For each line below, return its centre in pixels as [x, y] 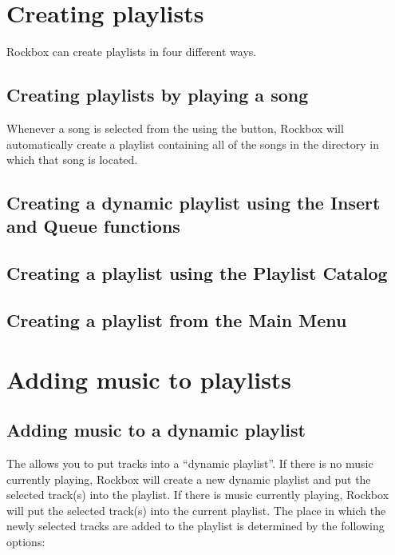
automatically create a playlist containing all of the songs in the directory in [193, 144]
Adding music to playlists [149, 379]
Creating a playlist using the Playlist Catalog [197, 273]
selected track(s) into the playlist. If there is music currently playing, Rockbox [198, 495]
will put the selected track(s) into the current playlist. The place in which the [196, 510]
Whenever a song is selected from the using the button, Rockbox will [175, 128]
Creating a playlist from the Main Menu [177, 320]
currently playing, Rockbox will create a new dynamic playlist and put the [189, 479]
